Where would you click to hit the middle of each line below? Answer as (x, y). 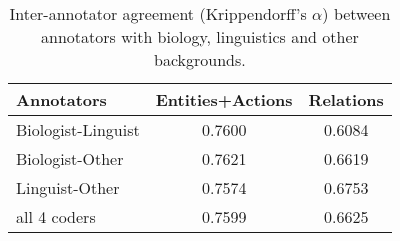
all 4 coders (56, 216)
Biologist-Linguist (78, 129)
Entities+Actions (224, 99)
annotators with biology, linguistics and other (200, 36)
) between (356, 13)
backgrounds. (200, 59)
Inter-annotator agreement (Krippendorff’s (158, 13)
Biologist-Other (70, 158)
